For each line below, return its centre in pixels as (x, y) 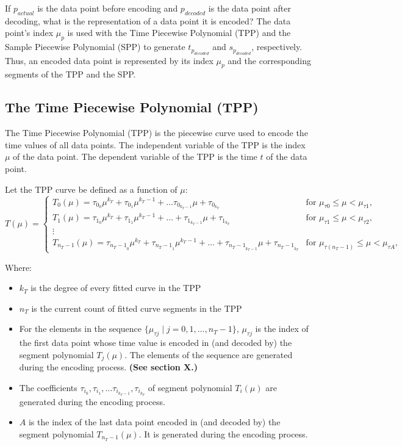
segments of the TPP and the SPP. (70, 74)
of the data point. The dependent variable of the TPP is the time (135, 156)
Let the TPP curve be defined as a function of (91, 189)
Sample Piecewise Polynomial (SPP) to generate (95, 47)
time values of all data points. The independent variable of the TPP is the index (155, 144)
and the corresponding (270, 60)
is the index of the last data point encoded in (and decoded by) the (154, 422)
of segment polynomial (190, 387)
